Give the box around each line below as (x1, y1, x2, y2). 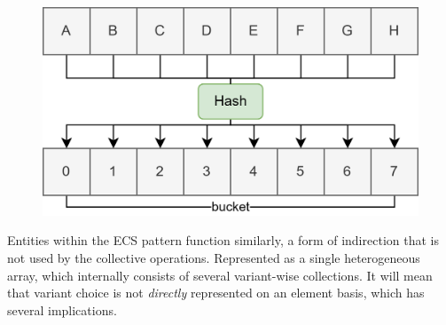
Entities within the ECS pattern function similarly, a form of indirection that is (7, 231, 439, 250)
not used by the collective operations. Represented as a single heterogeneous (7, 248, 420, 266)
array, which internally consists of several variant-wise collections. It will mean (7, 266, 433, 284)
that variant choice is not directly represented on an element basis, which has (7, 283, 425, 302)
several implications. (7, 300, 117, 319)
